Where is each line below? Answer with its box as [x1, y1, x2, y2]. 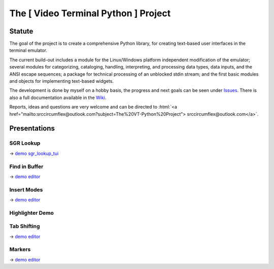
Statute [9, 27, 33, 36]
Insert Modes [9, 186, 43, 193]
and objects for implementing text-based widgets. [9, 78, 114, 84]
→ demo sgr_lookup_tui [9, 150, 59, 156]
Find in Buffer [9, 163, 44, 170]
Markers [9, 246, 31, 253]
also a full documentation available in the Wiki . [9, 94, 107, 100]
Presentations [9, 124, 55, 133]
